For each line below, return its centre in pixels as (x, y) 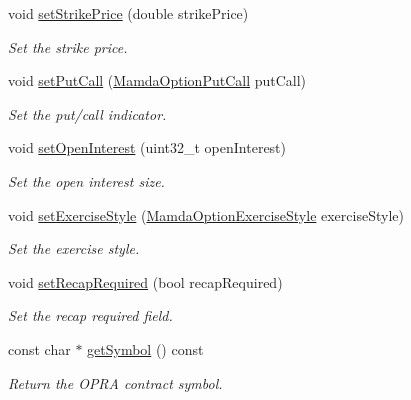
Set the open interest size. (86, 180)
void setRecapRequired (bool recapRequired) (145, 281)
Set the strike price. (68, 46)
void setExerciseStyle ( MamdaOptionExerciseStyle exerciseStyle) (206, 214)
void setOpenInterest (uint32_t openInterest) (147, 147)
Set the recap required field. (90, 315)
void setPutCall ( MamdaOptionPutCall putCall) (157, 80)
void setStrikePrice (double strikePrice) (128, 13)
